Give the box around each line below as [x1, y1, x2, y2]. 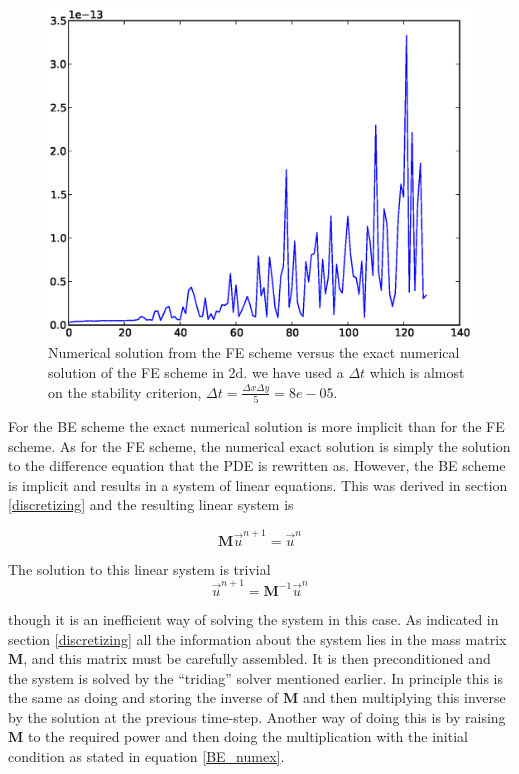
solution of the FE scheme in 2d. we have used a [48, 362, 344, 383]
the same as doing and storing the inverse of [8, 687, 279, 708]
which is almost [369, 362, 465, 383]
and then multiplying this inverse [302, 687, 506, 708]
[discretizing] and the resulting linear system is [8, 494, 294, 515]
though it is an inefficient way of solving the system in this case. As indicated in [8, 608, 499, 629]
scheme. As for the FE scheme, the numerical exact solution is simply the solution [8, 435, 511, 456]
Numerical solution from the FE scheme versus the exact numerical [48, 342, 460, 363]
